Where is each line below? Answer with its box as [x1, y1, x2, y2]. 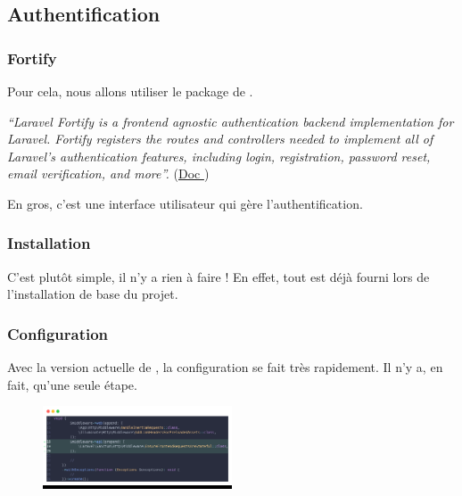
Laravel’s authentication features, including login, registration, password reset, [7, 146, 431, 165]
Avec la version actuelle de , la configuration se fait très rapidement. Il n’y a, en [7, 358, 443, 376]
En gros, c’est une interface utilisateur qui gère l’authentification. [7, 194, 363, 212]
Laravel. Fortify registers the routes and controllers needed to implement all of [7, 129, 433, 148]
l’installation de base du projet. [7, 285, 178, 303]
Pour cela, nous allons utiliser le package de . [7, 82, 253, 100]
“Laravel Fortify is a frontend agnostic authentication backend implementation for [7, 112, 454, 130]
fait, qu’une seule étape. [7, 375, 137, 393]
